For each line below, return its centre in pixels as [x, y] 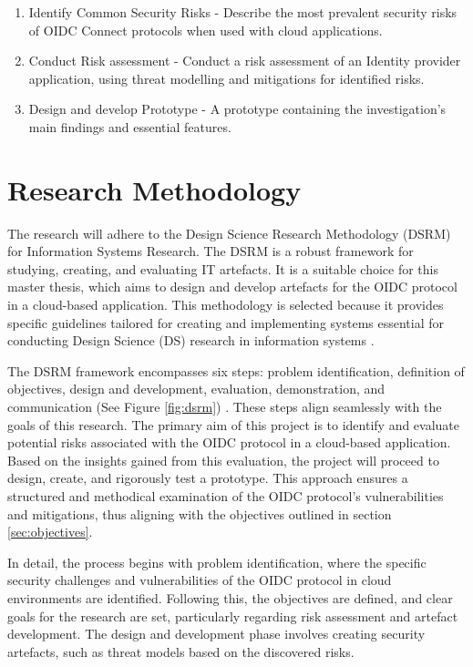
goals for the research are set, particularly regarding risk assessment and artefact [233, 616]
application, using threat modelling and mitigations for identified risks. [226, 78]
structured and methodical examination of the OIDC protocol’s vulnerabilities [226, 496]
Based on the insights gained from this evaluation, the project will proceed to [223, 460]
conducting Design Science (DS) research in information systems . [191, 340]
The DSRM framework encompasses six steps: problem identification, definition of [236, 370]
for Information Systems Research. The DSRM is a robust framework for [211, 251]
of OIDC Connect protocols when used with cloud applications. [206, 30]
